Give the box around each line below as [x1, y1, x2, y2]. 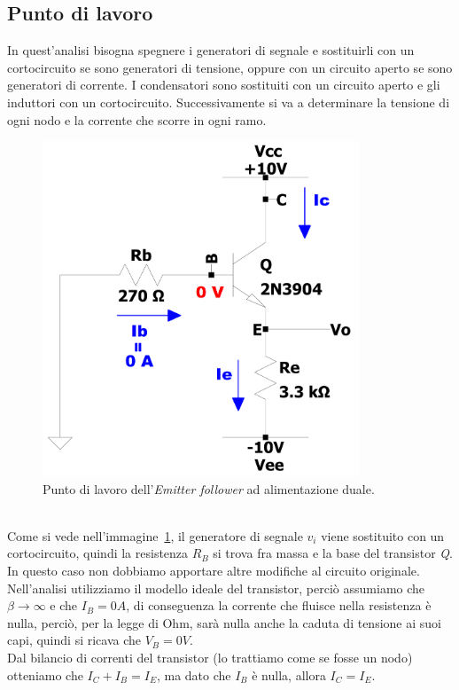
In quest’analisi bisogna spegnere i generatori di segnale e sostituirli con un [7, 41, 415, 59]
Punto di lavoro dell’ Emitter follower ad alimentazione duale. [43, 479, 375, 498]
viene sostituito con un [321, 526, 445, 545]
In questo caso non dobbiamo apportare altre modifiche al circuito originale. [7, 561, 420, 580]
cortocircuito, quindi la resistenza [7, 544, 189, 562]
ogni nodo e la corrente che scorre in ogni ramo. [7, 110, 267, 129]
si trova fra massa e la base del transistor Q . [213, 544, 453, 562]
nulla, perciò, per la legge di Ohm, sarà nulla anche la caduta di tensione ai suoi [7, 613, 441, 631]
